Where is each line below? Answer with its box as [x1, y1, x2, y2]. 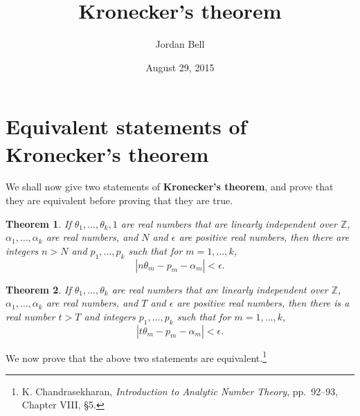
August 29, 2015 [145, 60, 215, 74]
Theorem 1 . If [6, 216, 71, 230]
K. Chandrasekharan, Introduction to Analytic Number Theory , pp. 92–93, [21, 383, 339, 398]
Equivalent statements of [6, 112, 247, 141]
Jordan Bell [155, 37, 205, 51]
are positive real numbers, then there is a [177, 296, 350, 310]
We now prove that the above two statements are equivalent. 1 [6, 348, 267, 365]
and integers [84, 309, 136, 323]
